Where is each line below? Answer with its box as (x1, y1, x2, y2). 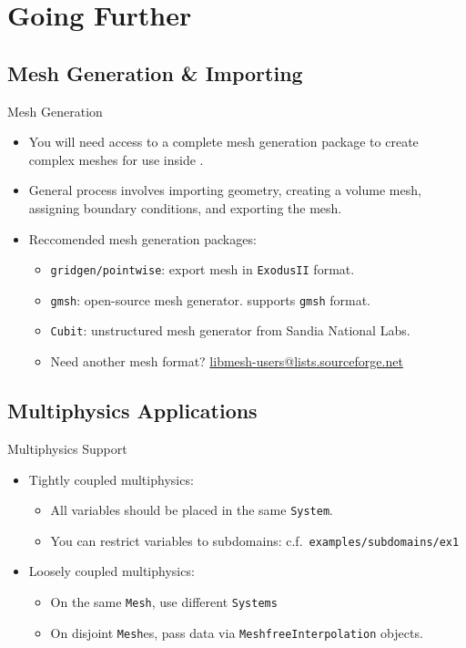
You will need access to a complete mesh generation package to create (28, 132, 419, 151)
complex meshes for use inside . (28, 149, 204, 169)
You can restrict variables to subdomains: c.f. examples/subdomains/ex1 (50, 530, 460, 550)
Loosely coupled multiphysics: (28, 561, 195, 581)
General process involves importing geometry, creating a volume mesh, (28, 180, 421, 200)
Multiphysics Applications (7, 396, 258, 425)
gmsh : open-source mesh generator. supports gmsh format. (50, 290, 370, 309)
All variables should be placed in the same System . (50, 500, 333, 519)
